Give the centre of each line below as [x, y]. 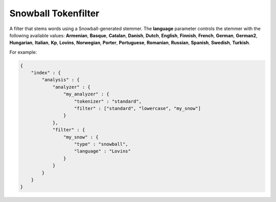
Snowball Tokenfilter [54, 13]
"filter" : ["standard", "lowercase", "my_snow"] [138, 109]
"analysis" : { [61, 80]
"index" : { [46, 73]
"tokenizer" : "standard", [108, 101]
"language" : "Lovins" [103, 151]
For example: [23, 52]
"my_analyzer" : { [86, 94]
